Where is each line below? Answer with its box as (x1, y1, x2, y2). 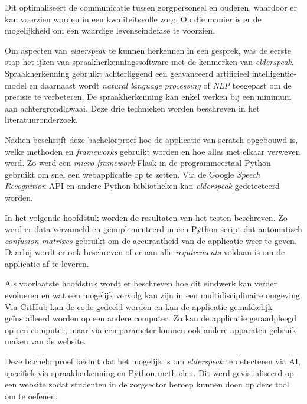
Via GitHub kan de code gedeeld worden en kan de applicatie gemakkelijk (5, 300, 273, 312)
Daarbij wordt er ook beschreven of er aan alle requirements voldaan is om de (5, 246, 285, 258)
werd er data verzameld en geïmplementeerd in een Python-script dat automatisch (5, 223, 302, 235)
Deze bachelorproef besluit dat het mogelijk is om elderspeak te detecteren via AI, (5, 355, 301, 367)
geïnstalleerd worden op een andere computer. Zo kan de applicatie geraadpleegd (5, 312, 297, 324)
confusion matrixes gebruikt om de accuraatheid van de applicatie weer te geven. (5, 234, 297, 246)
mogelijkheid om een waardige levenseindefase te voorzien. (5, 24, 215, 37)
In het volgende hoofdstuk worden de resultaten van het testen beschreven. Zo (5, 211, 288, 223)
